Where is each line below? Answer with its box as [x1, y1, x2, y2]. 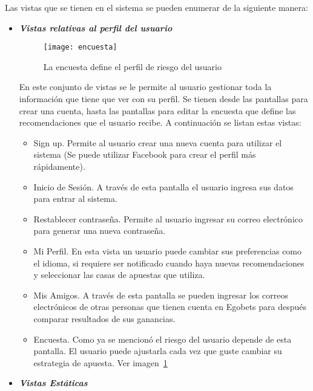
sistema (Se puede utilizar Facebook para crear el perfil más [33, 148, 256, 161]
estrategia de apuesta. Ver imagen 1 [33, 356, 168, 369]
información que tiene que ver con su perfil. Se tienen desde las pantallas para [19, 92, 308, 105]
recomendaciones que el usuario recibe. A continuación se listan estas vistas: [19, 116, 301, 129]
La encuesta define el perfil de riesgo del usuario [43, 60, 222, 73]
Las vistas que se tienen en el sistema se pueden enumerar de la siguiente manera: [5, 1, 308, 13]
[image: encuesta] [43, 43, 117, 52]
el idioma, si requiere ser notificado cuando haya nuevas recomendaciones [33, 256, 305, 269]
